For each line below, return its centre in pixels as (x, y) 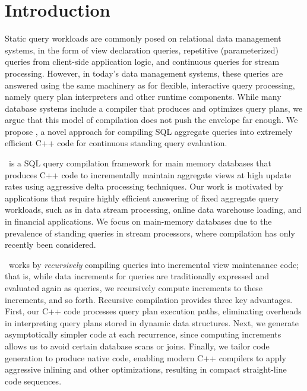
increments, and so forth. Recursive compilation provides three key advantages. (149, 299)
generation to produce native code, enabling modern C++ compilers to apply (145, 357)
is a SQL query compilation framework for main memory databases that (140, 163)
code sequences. (33, 381)
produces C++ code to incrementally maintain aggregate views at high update (148, 174)
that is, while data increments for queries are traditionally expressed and (137, 276)
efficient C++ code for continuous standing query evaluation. (116, 143)
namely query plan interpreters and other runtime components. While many (143, 97)
